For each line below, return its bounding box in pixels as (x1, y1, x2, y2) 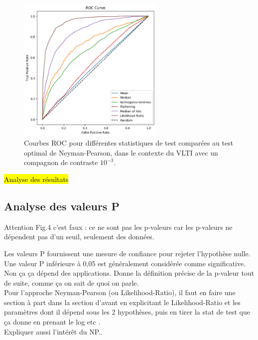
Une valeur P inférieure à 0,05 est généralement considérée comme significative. (4, 258, 246, 268)
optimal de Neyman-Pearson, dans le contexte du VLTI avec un (24, 147, 218, 158)
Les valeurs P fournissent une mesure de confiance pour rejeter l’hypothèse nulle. (4, 248, 251, 258)
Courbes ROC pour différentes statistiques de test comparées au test (24, 138, 234, 148)
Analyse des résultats (4, 173, 69, 184)
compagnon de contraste (24, 157, 98, 168)
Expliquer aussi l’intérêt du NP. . (4, 326, 103, 337)
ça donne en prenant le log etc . (4, 317, 101, 327)
